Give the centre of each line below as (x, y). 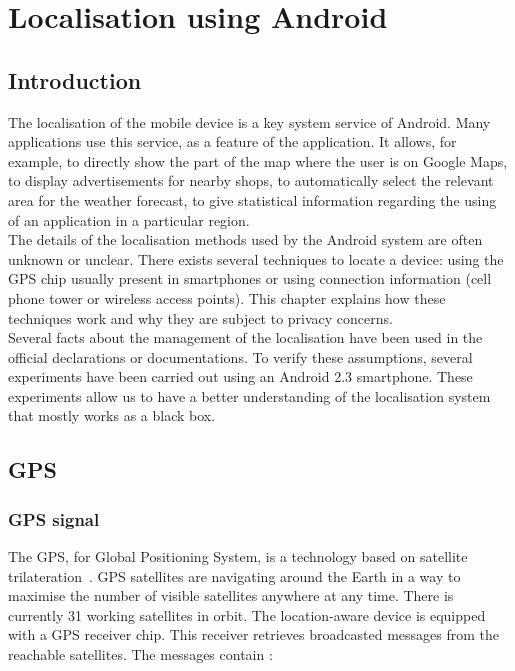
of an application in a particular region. (129, 219)
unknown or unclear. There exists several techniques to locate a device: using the (256, 258)
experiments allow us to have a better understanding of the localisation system (249, 395)
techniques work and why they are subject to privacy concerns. (200, 317)
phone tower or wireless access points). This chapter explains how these (227, 297)
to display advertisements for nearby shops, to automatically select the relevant (251, 180)
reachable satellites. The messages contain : (140, 654)
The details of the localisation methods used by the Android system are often (245, 239)
